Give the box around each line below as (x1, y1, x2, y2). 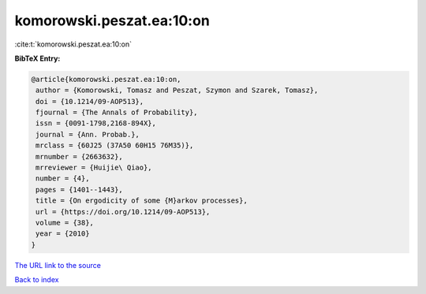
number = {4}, (35, 174, 90, 183)
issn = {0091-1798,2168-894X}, (35, 119, 157, 128)
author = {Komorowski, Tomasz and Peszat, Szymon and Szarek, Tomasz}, (35, 86, 319, 95)
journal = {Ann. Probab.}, (35, 130, 140, 139)
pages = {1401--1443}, (35, 185, 124, 194)
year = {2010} (35, 229, 90, 238)
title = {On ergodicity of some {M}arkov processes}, (35, 196, 248, 205)
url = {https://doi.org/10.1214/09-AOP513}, (35, 207, 211, 216)
